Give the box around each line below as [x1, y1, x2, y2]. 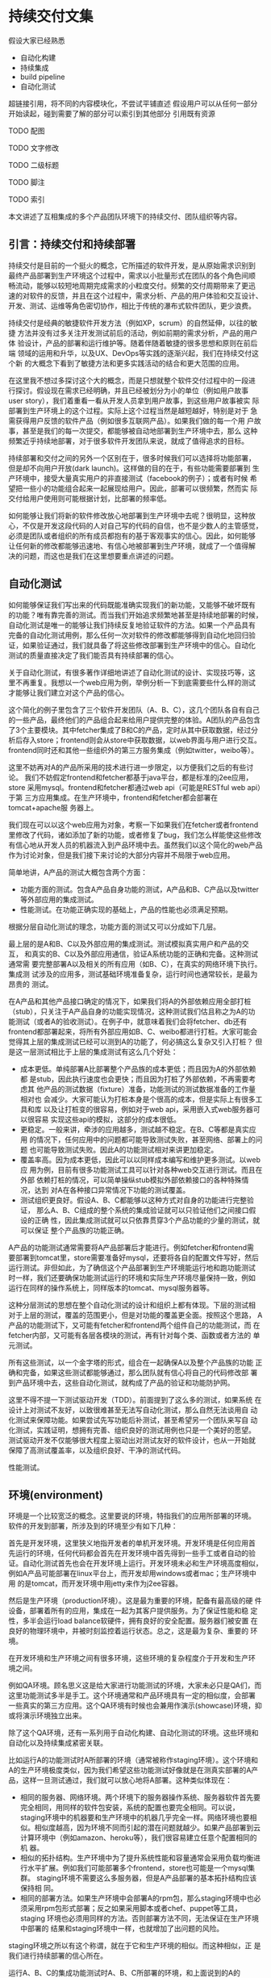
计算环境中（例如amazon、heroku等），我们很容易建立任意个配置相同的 [19, 1833, 257, 1842]
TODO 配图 [8, 126, 46, 136]
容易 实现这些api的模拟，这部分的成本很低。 [34, 1114, 181, 1124]
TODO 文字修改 [8, 143, 60, 153]
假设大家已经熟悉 [8, 36, 65, 45]
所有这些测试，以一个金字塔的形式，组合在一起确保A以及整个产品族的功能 [8, 1357, 254, 1367]
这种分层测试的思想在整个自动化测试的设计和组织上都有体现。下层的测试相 [8, 1300, 256, 1310]
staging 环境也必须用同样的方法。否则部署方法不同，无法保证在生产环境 [19, 1913, 260, 1923]
